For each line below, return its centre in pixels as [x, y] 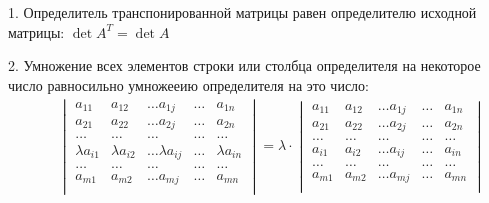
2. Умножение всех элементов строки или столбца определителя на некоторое [244, 65]
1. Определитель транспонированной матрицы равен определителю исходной [242, 12]
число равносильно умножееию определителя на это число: [188, 84]
